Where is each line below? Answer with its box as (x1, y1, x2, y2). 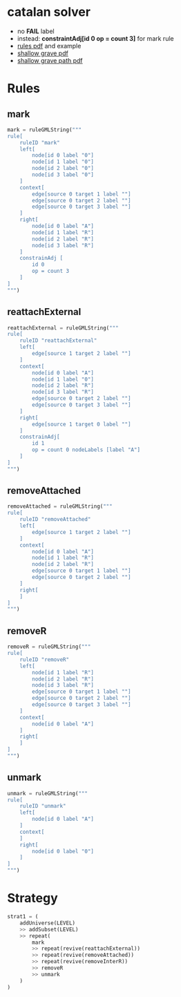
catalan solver (7, 4, 91, 20)
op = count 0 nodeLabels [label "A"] (32, 446, 140, 453)
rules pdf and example (17, 41, 82, 50)
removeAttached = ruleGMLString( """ (7, 503, 113, 510)
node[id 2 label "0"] (32, 165, 95, 172)
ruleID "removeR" (19, 656, 70, 663)
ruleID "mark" (19, 139, 60, 146)
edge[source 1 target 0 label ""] (32, 421, 131, 428)
